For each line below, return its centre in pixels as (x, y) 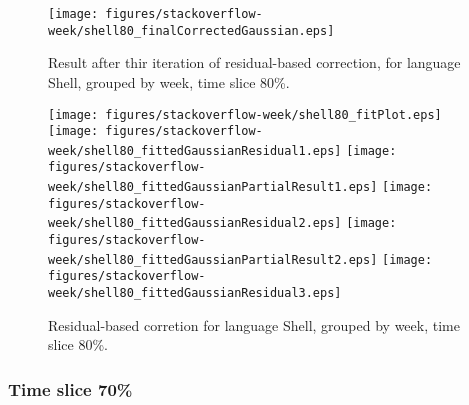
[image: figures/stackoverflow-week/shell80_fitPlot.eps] (245, 114)
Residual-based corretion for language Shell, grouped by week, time (254, 324)
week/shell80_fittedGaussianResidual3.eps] (195, 293)
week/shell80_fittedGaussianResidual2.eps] (195, 223)
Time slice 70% (70, 388)
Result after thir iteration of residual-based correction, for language (254, 62)
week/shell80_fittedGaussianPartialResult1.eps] (213, 187)
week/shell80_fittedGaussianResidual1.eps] (195, 150)
